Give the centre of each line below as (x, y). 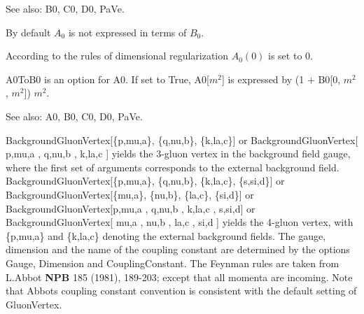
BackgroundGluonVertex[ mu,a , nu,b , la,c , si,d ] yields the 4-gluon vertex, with (180, 222)
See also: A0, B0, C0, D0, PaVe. (74, 116)
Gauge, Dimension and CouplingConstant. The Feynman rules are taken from (173, 263)
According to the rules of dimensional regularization (117, 56)
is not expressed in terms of (127, 32)
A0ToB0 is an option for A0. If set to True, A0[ (107, 79)
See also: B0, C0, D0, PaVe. (65, 8)
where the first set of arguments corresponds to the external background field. (173, 167)
